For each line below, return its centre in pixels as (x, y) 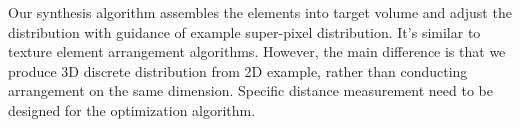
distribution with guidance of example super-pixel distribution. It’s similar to (244, 31)
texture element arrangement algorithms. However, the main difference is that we (257, 51)
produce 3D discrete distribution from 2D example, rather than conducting (238, 70)
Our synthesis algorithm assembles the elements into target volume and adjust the (260, 12)
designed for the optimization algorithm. (132, 109)
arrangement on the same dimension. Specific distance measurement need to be (250, 90)
